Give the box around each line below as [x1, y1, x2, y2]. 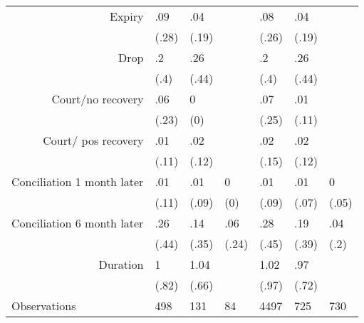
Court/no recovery [51, 91, 144, 107]
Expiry [109, 8, 144, 24]
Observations [11, 297, 76, 314]
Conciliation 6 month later [11, 215, 144, 231]
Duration [98, 256, 144, 272]
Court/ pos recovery [43, 132, 144, 148]
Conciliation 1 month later [11, 173, 144, 190]
